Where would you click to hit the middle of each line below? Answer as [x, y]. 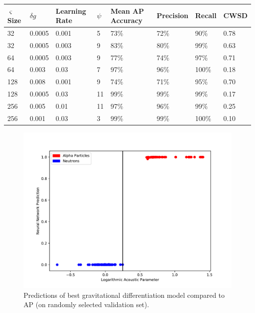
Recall [206, 15]
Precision [173, 15]
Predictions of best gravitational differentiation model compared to [124, 295]
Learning [71, 11]
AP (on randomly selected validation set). [86, 304]
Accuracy [127, 20]
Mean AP [127, 11]
